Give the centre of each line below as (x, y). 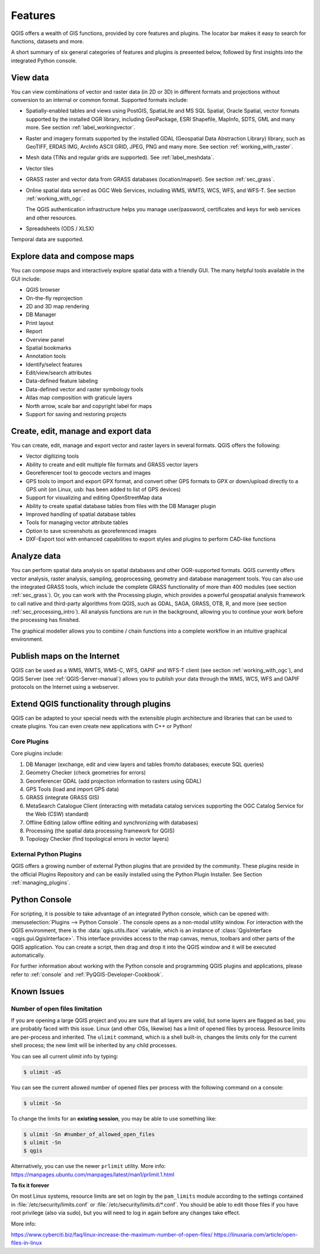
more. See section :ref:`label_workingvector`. (81, 127)
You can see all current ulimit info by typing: (65, 1056)
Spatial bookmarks (49, 347)
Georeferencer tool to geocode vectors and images (88, 473)
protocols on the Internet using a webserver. (65, 687)
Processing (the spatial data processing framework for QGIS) (100, 831)
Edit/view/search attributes (59, 373)
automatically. (28, 955)
